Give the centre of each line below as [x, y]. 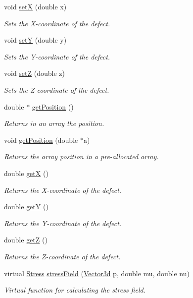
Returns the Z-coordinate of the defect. [62, 256]
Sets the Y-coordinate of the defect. [57, 56]
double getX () [26, 173]
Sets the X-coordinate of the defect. [57, 23]
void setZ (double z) [34, 73]
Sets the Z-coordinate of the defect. [57, 89]
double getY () [26, 207]
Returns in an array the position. [54, 123]
